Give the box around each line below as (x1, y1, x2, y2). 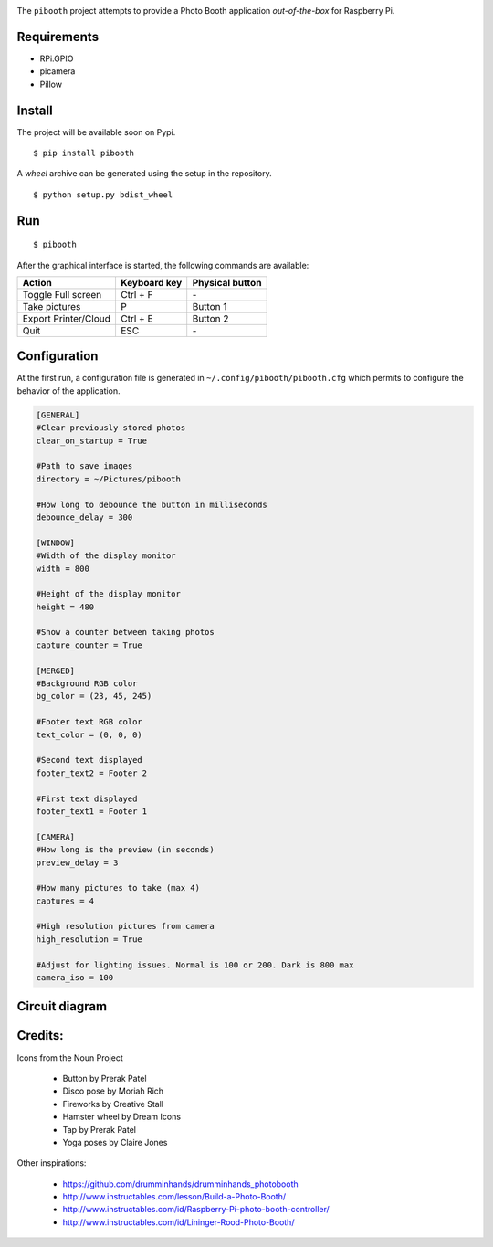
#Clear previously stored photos (36, 423, 186, 433)
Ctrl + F (120, 288, 153, 301)
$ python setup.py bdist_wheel (33, 189, 173, 200)
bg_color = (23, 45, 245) (36, 691, 152, 702)
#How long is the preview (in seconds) (36, 845, 215, 855)
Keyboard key (120, 276, 183, 289)
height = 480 (36, 601, 95, 612)
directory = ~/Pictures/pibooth (36, 473, 182, 484)
